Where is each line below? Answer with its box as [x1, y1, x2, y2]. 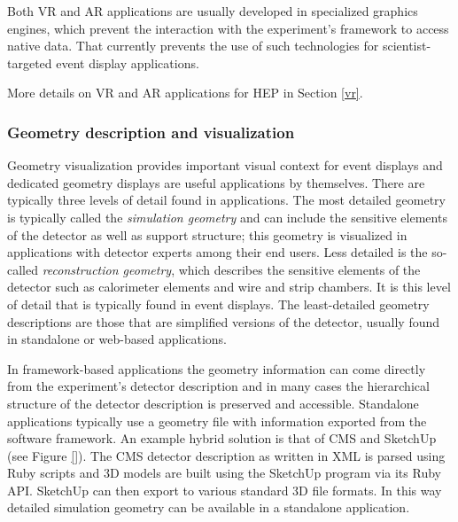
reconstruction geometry [42, 260, 172, 278]
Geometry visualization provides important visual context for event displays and [7, 156, 443, 175]
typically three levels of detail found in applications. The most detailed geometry [7, 191, 446, 209]
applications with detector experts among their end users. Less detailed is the [7, 243, 428, 261]
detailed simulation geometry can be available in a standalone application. [7, 498, 410, 517]
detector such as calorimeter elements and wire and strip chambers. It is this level [7, 277, 451, 296]
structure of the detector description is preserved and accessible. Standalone [7, 393, 419, 412]
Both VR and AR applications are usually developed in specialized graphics [7, 2, 418, 19]
